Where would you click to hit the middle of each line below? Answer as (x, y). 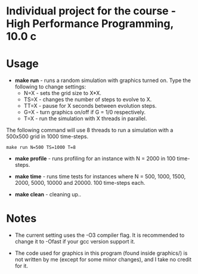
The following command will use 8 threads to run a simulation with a (90, 130)
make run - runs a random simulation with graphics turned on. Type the (103, 80)
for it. (21, 266)
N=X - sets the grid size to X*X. (62, 93)
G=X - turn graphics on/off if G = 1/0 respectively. (85, 112)
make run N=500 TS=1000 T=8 (41, 148)
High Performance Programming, (90, 24)
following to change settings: (50, 87)
